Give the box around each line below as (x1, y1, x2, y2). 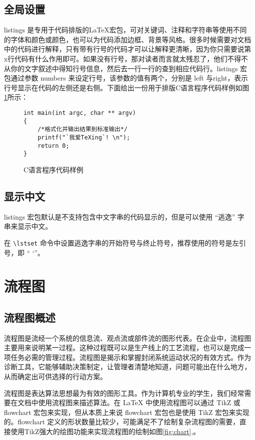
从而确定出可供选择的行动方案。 (4, 371, 107, 382)
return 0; (37, 142, 70, 149)
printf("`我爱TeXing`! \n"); (37, 134, 130, 141)
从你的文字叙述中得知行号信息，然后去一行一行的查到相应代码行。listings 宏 (4, 63, 247, 73)
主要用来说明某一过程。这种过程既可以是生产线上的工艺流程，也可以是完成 (4, 342, 244, 353)
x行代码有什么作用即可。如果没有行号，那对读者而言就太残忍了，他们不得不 (4, 53, 248, 63)
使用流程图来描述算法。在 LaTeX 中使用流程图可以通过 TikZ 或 (38, 397, 241, 408)
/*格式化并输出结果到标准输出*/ (37, 126, 127, 133)
